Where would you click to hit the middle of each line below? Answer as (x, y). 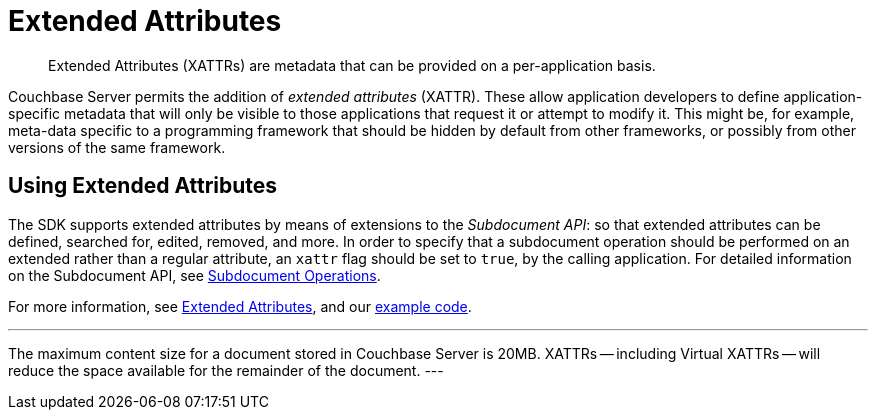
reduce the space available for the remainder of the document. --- (226, 370)
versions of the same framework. (117, 147)
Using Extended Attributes (143, 186)
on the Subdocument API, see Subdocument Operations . (194, 275)
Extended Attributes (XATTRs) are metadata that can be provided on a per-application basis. (352, 65)
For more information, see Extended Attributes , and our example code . (240, 306)
